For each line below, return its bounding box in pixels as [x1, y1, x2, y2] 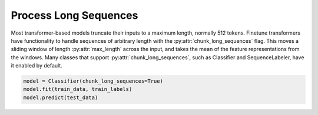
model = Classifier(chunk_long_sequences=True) [23, 78, 163, 84]
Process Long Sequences [11, 9, 138, 22]
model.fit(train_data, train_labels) [23, 86, 132, 93]
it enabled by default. [11, 62, 62, 69]
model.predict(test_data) [23, 94, 98, 101]
